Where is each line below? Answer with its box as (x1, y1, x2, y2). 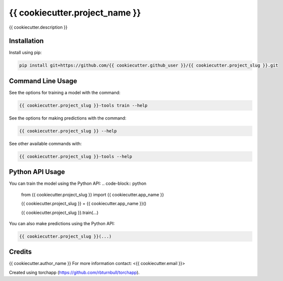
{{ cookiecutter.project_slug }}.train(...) (21, 210, 99, 215)
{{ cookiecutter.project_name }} (9, 7, 141, 18)
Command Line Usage (9, 77, 77, 85)
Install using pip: (9, 50, 42, 55)
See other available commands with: (9, 140, 82, 146)
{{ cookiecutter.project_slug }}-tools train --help (19, 103, 148, 108)
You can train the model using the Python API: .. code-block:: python (9, 180, 147, 187)
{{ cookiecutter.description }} (9, 24, 68, 30)
